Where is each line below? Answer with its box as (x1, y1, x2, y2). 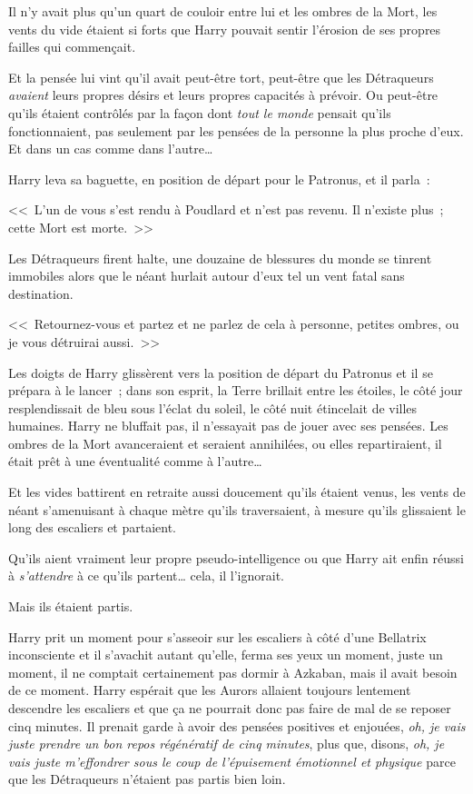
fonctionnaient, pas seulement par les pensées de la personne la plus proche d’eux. (8, 121, 464, 140)
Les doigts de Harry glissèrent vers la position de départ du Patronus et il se (8, 362, 433, 382)
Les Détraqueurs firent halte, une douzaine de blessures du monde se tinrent (8, 248, 432, 267)
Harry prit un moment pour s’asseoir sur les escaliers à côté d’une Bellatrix (8, 627, 427, 646)
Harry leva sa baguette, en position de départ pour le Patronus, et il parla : (8, 169, 430, 188)
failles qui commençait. (8, 37, 136, 56)
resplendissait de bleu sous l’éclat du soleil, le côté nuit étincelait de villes (8, 398, 418, 417)
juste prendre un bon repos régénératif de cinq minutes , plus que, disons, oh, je (8, 734, 445, 753)
